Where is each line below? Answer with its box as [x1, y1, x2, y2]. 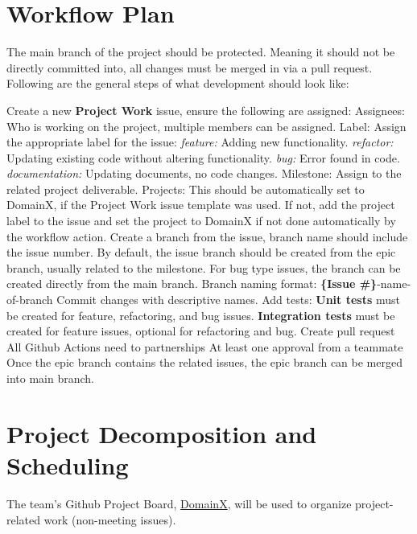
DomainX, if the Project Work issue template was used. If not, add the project [6, 196, 395, 213]
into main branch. [6, 370, 94, 386]
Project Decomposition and [6, 417, 317, 450]
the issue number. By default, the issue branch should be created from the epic [6, 244, 396, 261]
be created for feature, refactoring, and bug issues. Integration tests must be [6, 306, 395, 323]
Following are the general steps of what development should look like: [6, 75, 349, 92]
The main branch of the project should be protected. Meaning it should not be [6, 43, 395, 60]
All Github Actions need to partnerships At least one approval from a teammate [6, 338, 403, 355]
